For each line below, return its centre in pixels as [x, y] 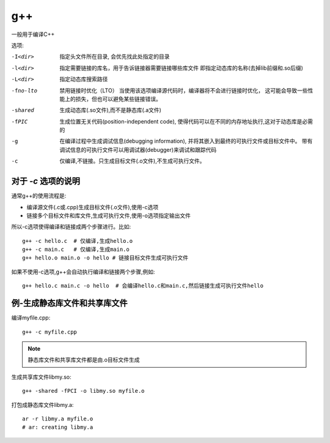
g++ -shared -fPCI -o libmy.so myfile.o [83, 391]
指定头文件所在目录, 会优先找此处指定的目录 [115, 57]
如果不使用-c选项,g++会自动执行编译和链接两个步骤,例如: [83, 272]
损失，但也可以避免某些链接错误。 [118, 99]
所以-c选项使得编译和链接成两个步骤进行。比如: [71, 227]
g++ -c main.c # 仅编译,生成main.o [76, 250]
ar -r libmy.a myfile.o [58, 419]
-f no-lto [24, 91]
